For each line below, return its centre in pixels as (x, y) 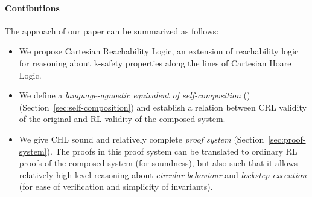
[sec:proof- (287, 139)
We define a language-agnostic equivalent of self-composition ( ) (135, 95)
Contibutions (32, 8)
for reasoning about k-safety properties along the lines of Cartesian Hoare (155, 63)
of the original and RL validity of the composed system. (122, 119)
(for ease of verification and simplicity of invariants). (116, 186)
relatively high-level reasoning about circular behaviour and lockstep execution (163, 174)
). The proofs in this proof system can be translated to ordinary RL (172, 151)
